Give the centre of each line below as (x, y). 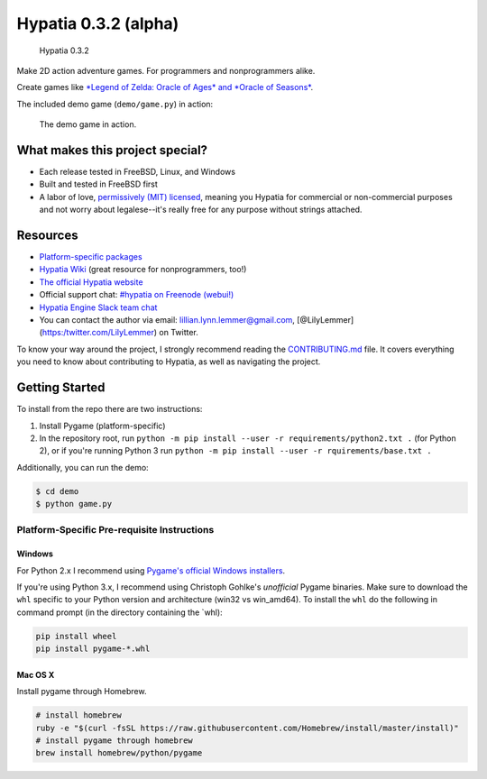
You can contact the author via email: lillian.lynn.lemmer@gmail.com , (167, 320)
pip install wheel (76, 636)
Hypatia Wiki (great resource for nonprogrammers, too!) (143, 270)
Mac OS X (36, 674)
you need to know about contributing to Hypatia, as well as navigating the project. (169, 362)
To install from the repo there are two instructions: (110, 409)
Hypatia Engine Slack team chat (98, 307)
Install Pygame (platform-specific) (102, 426)
